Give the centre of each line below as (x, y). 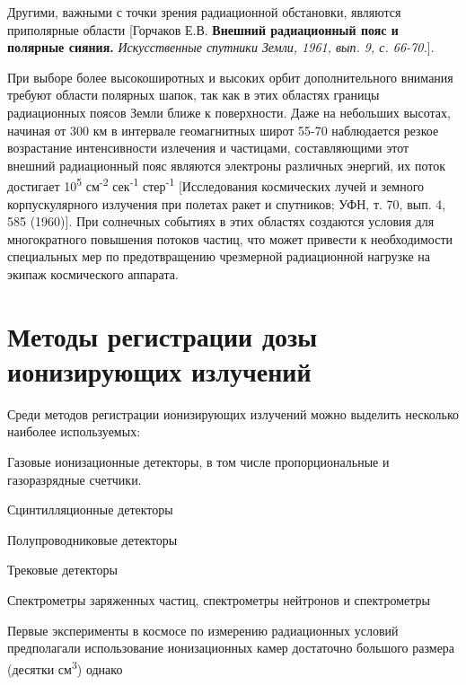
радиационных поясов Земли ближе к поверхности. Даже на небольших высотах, (229, 112)
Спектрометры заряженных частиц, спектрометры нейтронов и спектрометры (219, 600)
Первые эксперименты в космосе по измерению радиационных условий (203, 630)
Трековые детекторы (62, 570)
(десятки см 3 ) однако (65, 667)
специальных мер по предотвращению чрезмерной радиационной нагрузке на (219, 256)
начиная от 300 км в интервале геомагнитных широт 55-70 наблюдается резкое (223, 130)
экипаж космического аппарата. (93, 273)
